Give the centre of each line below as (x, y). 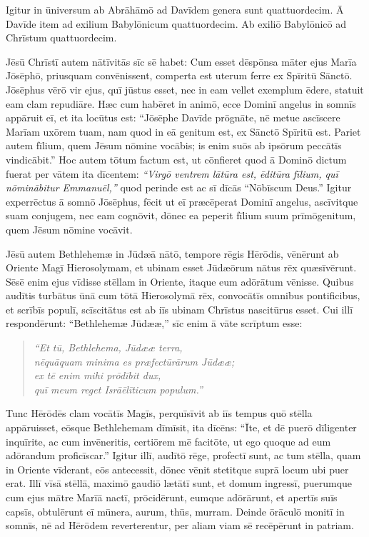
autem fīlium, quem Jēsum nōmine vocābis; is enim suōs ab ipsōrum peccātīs (174, 145)
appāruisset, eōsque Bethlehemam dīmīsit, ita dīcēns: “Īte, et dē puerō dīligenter (181, 427)
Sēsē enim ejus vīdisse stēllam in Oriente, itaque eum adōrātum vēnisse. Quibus (180, 281)
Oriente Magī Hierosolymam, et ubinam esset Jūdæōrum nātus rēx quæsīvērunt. (181, 267)
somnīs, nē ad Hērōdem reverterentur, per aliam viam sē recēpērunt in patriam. (180, 525)
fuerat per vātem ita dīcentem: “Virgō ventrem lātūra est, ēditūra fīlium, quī (172, 173)
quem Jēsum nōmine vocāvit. (69, 229)
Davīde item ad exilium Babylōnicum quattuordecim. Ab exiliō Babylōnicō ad (176, 23)
